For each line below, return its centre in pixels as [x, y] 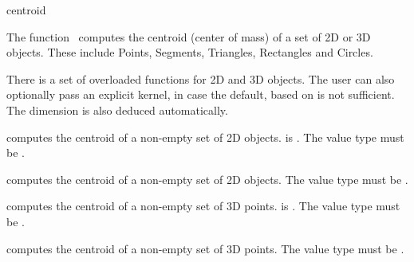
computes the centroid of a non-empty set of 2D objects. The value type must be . [207, 179]
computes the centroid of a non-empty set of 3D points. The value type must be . [205, 248]
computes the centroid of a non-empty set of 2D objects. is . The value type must [205, 137]
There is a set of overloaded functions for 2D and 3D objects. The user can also [201, 78]
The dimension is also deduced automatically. [117, 109]
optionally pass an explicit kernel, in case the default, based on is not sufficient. [201, 94]
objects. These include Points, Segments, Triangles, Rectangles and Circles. [190, 52]
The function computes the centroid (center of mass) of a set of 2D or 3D [189, 36]
